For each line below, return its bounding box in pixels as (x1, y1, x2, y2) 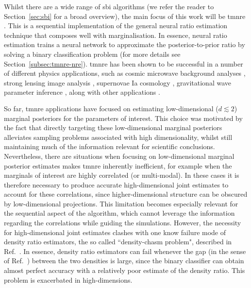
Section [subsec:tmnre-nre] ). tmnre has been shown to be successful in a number (4, 58, 243, 68)
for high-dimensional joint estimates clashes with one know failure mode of (4, 227, 226, 237)
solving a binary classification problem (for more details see (4, 49, 181, 59)
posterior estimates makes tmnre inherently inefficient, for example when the (4, 160, 232, 170)
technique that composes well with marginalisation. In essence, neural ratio (4, 30, 227, 40)
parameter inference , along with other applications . (4, 87, 160, 97)
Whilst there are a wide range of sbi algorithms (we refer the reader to (4, 1, 214, 11)
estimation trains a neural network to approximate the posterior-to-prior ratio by (4, 39, 245, 50)
